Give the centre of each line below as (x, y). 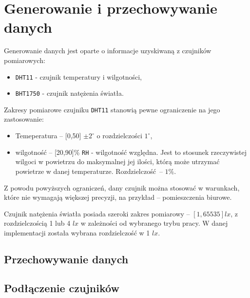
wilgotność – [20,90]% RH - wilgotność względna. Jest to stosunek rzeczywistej (131, 152)
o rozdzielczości (119, 136)
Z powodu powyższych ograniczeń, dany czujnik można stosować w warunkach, (122, 187)
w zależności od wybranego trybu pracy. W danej (154, 223)
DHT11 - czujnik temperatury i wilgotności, (78, 76)
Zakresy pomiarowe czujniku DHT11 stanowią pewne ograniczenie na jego (112, 109)
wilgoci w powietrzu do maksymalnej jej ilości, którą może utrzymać (117, 161)
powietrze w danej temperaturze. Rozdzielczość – (89, 171)
